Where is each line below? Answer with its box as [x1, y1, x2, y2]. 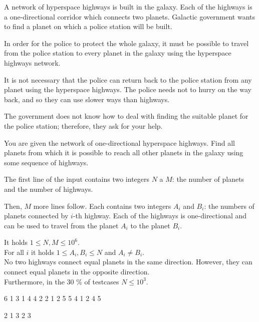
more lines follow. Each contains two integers [33, 200, 171, 211]
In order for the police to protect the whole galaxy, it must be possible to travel [4, 38, 249, 48]
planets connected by [4, 210, 69, 221]
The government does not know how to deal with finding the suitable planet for [4, 111, 248, 121]
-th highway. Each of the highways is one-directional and [73, 210, 247, 221]
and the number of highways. [4, 183, 93, 194]
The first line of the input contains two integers [4, 174, 150, 184]
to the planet [130, 220, 170, 230]
